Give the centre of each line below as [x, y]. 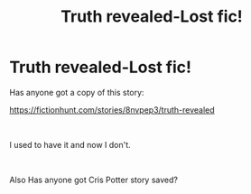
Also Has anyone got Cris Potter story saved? [94, 180]
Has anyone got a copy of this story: [77, 92]
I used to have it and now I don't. [70, 144]
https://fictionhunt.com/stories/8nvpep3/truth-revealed [112, 109]
